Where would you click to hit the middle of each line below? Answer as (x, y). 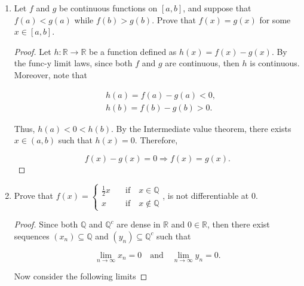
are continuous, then (202, 63)
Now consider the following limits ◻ (81, 276)
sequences (32, 236)
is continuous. (275, 63)
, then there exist (239, 224)
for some (275, 19)
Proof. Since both (46, 224)
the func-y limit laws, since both (73, 63)
